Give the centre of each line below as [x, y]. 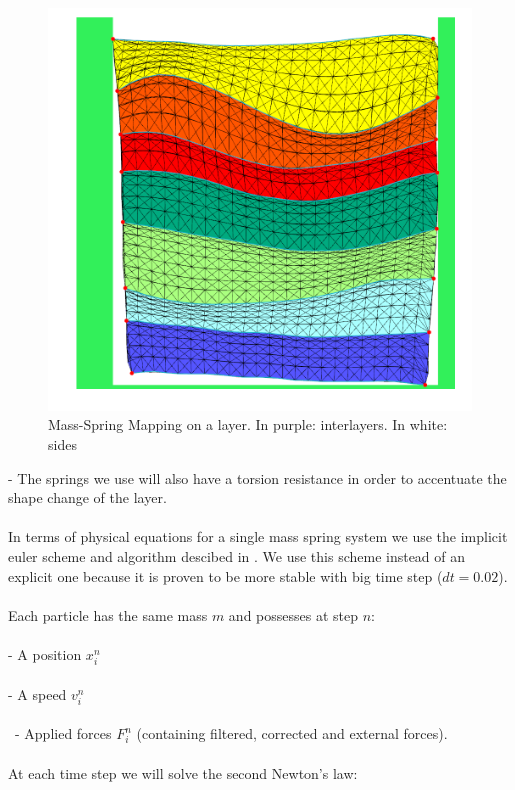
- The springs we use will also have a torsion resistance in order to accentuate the [257, 477]
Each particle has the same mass [108, 614]
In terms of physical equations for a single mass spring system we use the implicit [258, 536]
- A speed [37, 693]
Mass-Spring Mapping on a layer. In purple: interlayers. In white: [248, 424]
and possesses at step [293, 614]
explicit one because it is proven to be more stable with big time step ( [225, 575]
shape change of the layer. [87, 497]
